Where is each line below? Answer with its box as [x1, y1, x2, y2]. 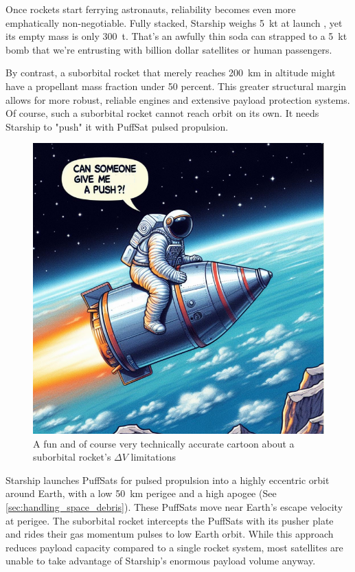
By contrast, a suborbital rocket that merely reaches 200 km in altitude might [5, 65, 336, 80]
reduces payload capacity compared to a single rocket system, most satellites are [5, 540, 343, 554]
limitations [130, 450, 176, 464]
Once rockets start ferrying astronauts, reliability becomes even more [5, 2, 296, 16]
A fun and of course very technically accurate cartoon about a [33, 436, 295, 450]
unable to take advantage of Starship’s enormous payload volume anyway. [5, 553, 316, 568]
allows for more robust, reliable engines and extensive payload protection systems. [5, 92, 350, 107]
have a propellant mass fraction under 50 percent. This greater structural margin [5, 78, 347, 93]
